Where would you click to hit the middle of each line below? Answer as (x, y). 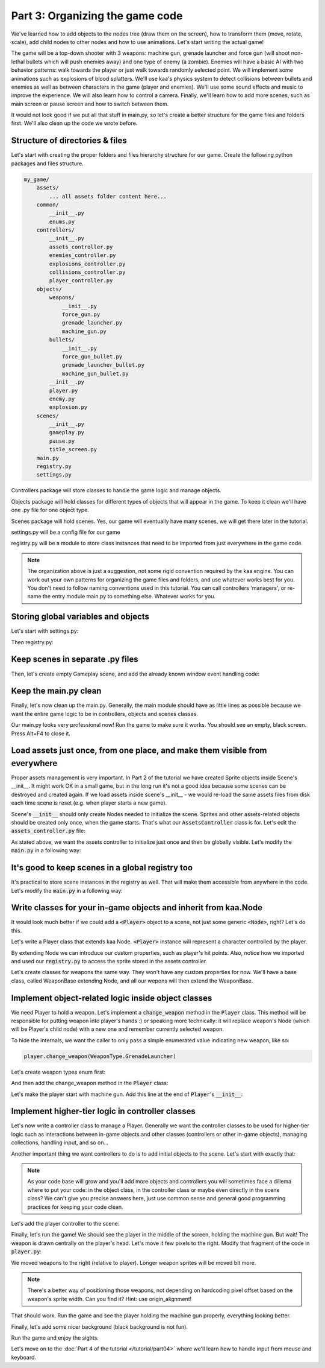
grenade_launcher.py (92, 323)
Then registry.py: (32, 642)
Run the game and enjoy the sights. (55, 1338)
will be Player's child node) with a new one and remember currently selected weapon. (117, 1029)
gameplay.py (67, 432)
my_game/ (37, 179)
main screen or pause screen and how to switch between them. (90, 104)
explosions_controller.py (87, 264)
